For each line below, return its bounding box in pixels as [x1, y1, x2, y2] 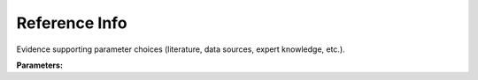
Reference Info [16, 13, 127, 33]
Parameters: [16, 60, 64, 70]
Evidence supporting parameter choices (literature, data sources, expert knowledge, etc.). [16, 44, 345, 55]
